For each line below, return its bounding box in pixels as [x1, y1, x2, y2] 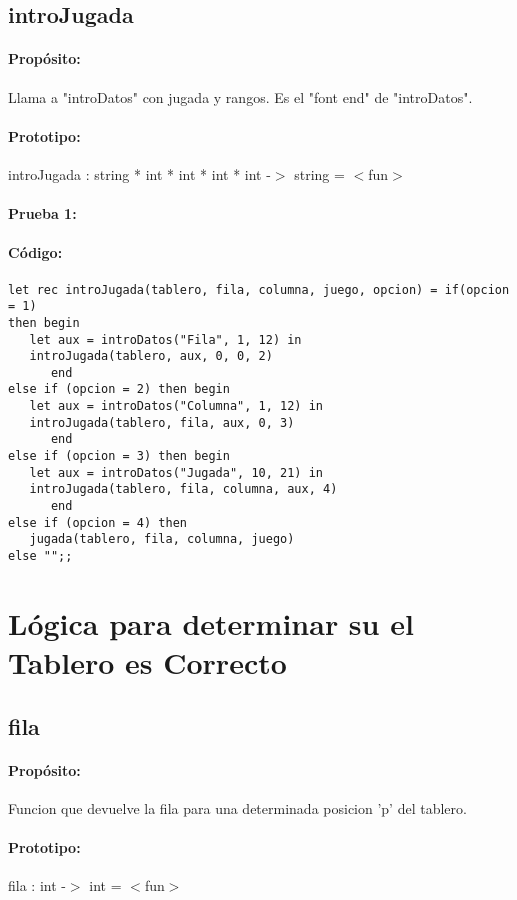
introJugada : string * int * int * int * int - [8, 163, 271, 184]
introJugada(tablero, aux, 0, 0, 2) [29, 349, 273, 364]
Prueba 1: [8, 203, 77, 224]
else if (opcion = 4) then [8, 515, 187, 530]
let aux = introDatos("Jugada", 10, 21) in [29, 465, 323, 480]
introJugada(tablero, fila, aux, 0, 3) [29, 415, 295, 430]
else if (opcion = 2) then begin [8, 382, 230, 397]
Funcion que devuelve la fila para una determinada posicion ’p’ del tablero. [8, 797, 467, 818]
